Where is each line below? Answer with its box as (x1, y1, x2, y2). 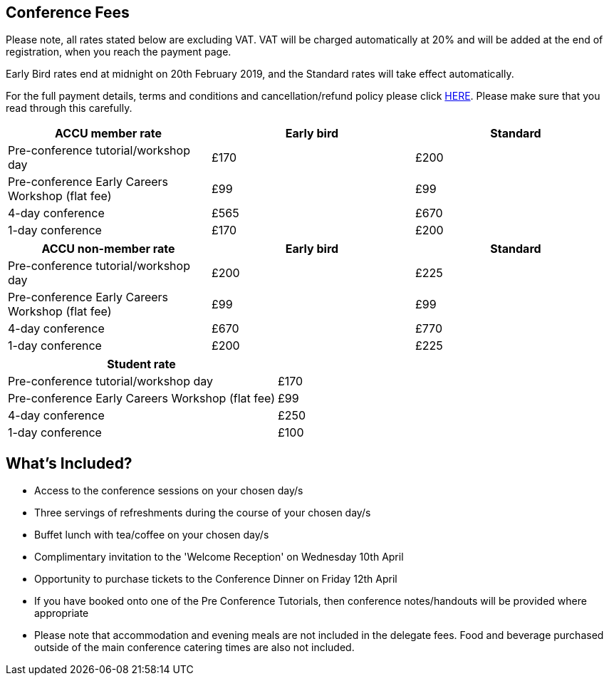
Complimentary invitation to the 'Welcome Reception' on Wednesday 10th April (34, 551, 404, 563)
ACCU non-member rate (41, 241, 175, 256)
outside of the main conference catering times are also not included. (34, 641, 355, 654)
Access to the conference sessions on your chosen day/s (34, 484, 303, 497)
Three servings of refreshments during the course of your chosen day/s (34, 506, 371, 519)
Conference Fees (6, 4, 130, 21)
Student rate (107, 357, 176, 372)
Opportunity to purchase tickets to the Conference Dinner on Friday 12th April (34, 573, 397, 586)
